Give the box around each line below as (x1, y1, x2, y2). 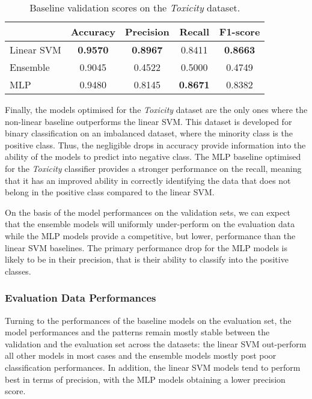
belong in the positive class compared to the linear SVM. (5, 186, 215, 198)
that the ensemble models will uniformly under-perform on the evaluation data (5, 218, 295, 230)
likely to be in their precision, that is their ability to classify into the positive (5, 253, 289, 266)
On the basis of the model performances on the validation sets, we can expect (5, 206, 290, 218)
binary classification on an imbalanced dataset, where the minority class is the (5, 127, 293, 139)
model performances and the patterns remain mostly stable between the (5, 326, 270, 338)
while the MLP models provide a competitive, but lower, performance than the (5, 229, 296, 242)
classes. (5, 264, 31, 277)
